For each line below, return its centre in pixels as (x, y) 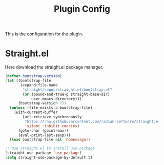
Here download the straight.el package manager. (54, 67)
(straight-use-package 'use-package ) (43, 153)
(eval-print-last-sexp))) (44, 135)
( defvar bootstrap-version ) (34, 76)
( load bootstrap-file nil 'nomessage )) (50, 140)
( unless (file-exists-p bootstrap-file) (51, 108)
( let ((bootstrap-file (28, 81)
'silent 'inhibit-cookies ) (52, 126)
